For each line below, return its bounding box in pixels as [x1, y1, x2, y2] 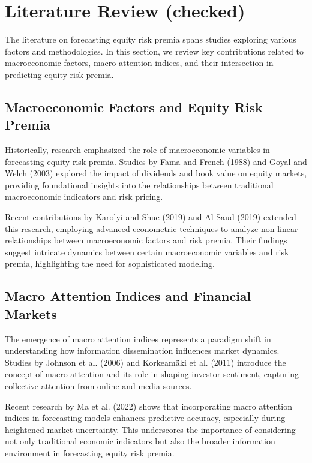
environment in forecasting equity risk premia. [5, 446, 175, 459]
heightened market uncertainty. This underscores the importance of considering [5, 423, 296, 435]
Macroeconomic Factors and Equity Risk [5, 97, 263, 116]
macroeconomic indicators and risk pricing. [5, 190, 163, 203]
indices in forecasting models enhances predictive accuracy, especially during [5, 411, 286, 424]
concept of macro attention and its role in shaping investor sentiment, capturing [5, 368, 299, 380]
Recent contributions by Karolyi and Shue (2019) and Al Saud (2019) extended [5, 211, 296, 223]
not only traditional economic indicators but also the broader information [5, 435, 275, 447]
